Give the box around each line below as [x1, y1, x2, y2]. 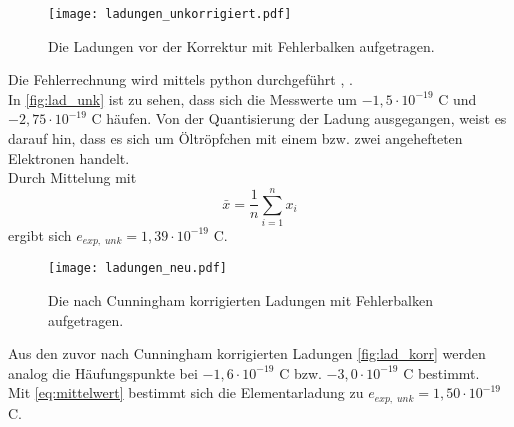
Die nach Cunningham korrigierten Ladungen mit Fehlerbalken [48, 290, 434, 311]
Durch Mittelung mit [8, 167, 137, 188]
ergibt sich [8, 224, 72, 245]
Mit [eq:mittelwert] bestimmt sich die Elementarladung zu [8, 382, 364, 403]
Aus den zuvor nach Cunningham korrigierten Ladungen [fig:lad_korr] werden [8, 343, 486, 364]
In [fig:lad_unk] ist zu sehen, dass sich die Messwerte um [8, 88, 358, 109]
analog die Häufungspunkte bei [8, 362, 198, 383]
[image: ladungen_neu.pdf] [48, 261, 227, 276]
